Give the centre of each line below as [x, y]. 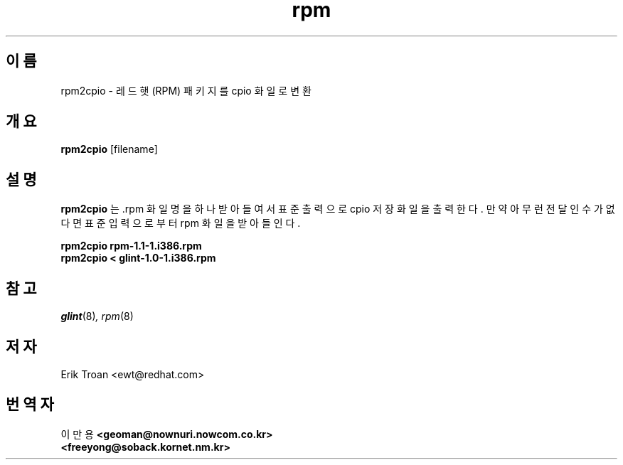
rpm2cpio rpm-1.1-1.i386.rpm [131, 246]
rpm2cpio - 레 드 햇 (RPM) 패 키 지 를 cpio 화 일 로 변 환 [186, 90]
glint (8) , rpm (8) [97, 316]
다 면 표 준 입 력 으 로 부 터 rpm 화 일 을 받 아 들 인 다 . [181, 223]
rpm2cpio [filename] [109, 149]
